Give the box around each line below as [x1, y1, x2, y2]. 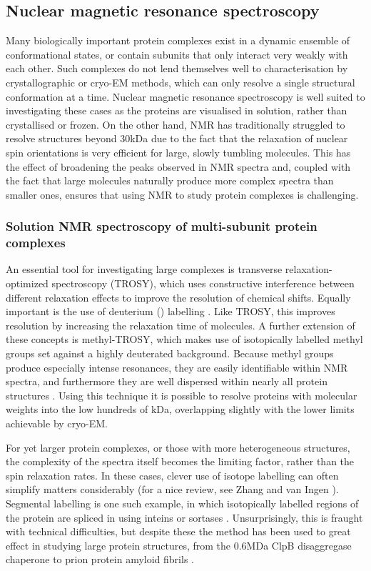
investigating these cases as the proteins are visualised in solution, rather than [6, 103, 347, 118]
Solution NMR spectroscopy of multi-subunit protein [6, 217, 317, 235]
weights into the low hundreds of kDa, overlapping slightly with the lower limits [6, 402, 355, 417]
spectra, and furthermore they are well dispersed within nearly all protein [6, 374, 327, 389]
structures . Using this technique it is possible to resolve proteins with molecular [6, 387, 357, 402]
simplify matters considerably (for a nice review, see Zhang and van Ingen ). [6, 482, 339, 497]
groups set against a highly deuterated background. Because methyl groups [6, 346, 334, 361]
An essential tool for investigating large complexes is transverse [6, 262, 283, 277]
